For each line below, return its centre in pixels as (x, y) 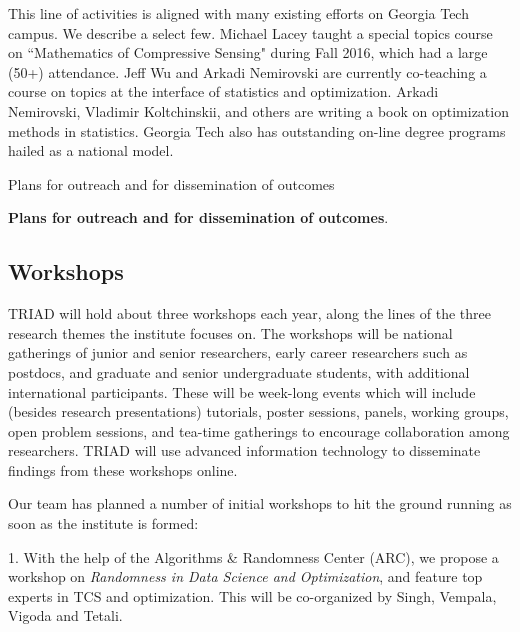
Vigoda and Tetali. (65, 615)
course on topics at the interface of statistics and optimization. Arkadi (223, 91)
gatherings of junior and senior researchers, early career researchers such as (238, 352)
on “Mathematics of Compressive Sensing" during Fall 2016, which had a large (248, 52)
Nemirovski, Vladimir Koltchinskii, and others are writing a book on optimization (258, 110)
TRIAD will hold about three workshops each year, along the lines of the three (249, 313)
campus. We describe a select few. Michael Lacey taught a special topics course (250, 32)
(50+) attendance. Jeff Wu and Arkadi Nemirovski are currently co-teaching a (247, 71)
